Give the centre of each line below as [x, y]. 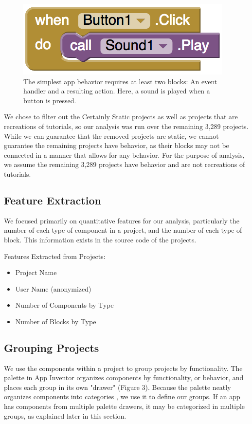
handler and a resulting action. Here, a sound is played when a [117, 91]
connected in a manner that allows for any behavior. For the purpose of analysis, [124, 155]
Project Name [36, 272]
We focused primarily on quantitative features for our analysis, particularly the [122, 220]
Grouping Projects [52, 347]
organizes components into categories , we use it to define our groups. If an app [122, 396]
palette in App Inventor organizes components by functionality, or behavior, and [124, 378]
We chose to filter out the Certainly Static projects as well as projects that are [121, 117]
